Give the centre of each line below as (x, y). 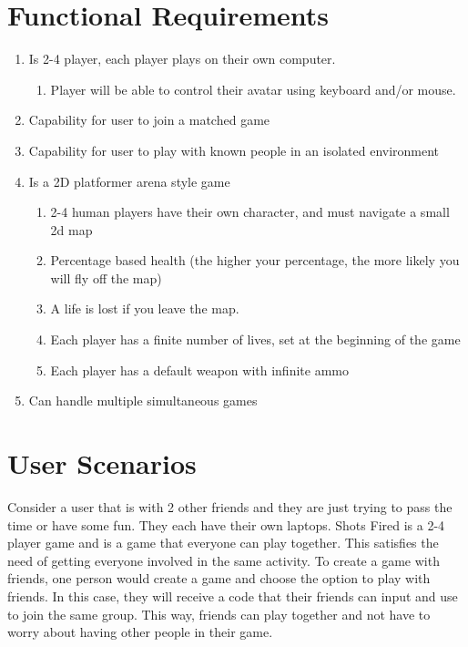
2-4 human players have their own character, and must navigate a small (250, 212)
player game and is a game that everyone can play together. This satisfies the (223, 543)
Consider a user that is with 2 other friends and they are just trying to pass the (230, 506)
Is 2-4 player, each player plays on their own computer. (182, 59)
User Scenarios (102, 463)
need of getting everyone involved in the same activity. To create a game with (224, 560)
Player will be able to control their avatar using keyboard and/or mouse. (253, 89)
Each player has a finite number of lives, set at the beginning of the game (255, 339)
